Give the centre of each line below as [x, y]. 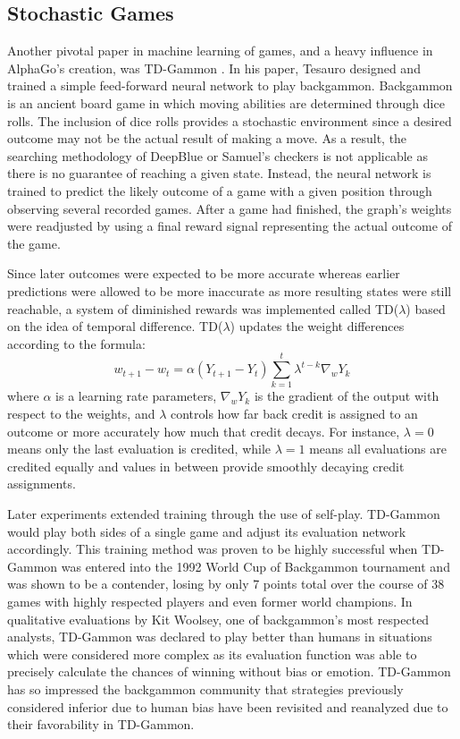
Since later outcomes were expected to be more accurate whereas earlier [204, 273]
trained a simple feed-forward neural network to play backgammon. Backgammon [230, 85]
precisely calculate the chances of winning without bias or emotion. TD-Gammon [229, 671]
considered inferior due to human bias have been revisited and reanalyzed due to [228, 706]
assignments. [42, 484]
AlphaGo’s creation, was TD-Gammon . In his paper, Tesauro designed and [214, 68]
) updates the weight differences [317, 326]
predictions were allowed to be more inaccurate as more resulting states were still [230, 290]
